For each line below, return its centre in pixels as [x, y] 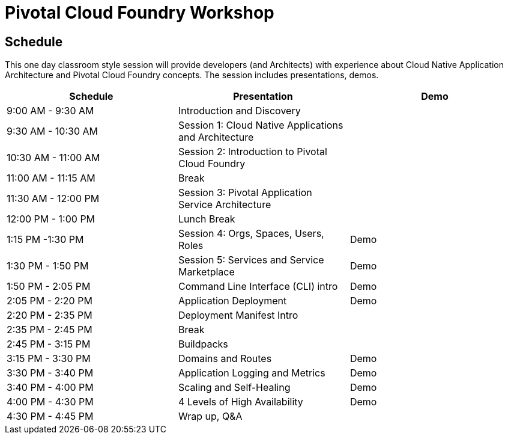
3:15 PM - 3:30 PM [49, 359]
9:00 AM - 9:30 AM [50, 111]
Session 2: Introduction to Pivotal [252, 152]
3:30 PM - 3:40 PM [50, 373]
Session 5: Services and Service [251, 260]
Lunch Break [207, 219]
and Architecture [216, 137]
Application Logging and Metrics [252, 373]
